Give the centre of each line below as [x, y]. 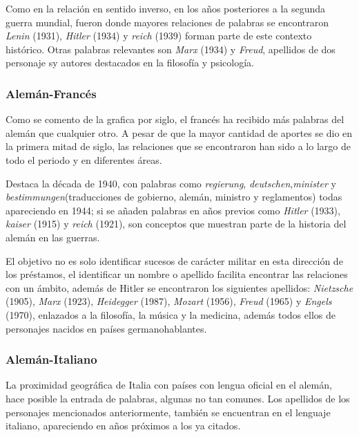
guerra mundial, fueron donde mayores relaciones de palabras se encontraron [167, 22]
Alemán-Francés [51, 93]
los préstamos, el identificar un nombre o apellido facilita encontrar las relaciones [177, 274]
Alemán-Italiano [51, 359]
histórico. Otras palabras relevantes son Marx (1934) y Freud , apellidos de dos [171, 49]
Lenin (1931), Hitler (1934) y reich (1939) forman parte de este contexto [159, 36]
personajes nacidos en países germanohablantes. [106, 328]
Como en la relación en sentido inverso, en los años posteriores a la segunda [166, 8]
